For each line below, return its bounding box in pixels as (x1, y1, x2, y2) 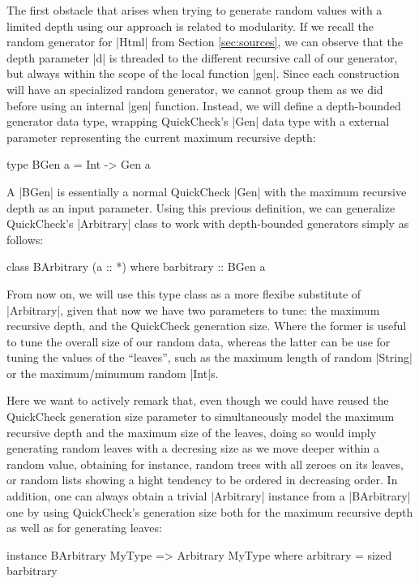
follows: (6, 230, 44, 247)
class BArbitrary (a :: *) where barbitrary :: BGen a (6, 258, 266, 275)
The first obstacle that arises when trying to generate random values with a (6, 2, 383, 18)
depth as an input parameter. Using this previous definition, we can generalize (6, 199, 395, 216)
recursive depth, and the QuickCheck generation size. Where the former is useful (6, 317, 407, 334)
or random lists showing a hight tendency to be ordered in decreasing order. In (6, 471, 398, 488)
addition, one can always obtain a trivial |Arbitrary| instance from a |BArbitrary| (6, 487, 411, 505)
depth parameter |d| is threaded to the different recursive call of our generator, (6, 49, 398, 66)
